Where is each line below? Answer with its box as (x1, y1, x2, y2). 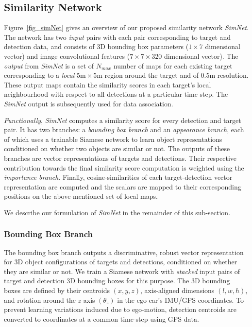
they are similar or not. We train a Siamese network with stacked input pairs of (4, 266, 240, 276)
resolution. (217, 70, 249, 80)
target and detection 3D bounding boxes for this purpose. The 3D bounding (4, 275, 230, 286)
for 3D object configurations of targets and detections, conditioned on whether (4, 257, 237, 267)
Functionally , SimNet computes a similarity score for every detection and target (4, 115, 241, 125)
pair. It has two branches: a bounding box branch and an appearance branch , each (4, 124, 244, 135)
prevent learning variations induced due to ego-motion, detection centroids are (4, 304, 237, 314)
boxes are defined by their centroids (4, 285, 110, 295)
